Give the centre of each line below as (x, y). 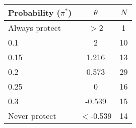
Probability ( (34, 12)
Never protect (32, 116)
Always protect (35, 28)
